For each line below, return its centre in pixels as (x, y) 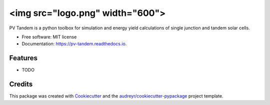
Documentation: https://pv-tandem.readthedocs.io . (74, 44)
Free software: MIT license (49, 37)
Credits (21, 84)
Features (23, 58)
